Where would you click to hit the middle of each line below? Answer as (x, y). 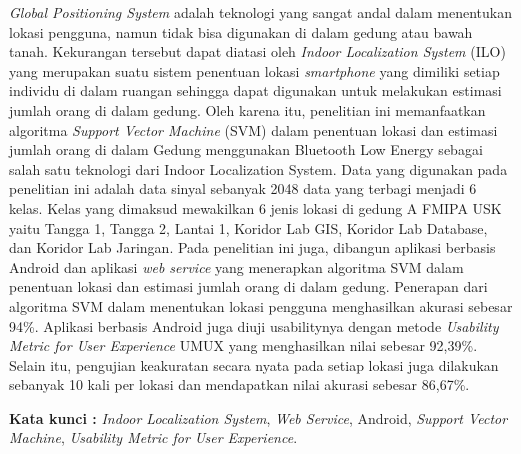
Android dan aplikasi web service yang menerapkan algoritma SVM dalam (236, 266)
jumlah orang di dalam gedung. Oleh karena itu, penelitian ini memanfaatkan (247, 109)
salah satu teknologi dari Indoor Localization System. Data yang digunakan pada (258, 168)
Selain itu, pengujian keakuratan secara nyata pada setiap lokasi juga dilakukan (254, 364)
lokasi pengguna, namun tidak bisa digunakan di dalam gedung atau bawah (241, 31)
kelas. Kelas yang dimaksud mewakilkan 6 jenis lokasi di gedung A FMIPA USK (255, 207)
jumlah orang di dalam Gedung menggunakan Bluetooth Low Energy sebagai (246, 149)
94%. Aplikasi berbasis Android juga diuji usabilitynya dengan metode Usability (254, 325)
